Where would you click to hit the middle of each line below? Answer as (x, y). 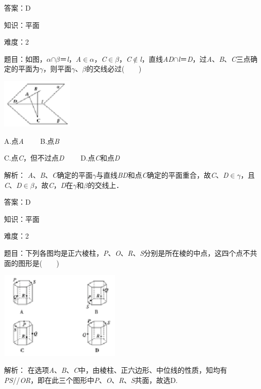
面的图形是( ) (32, 263)
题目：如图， (25, 59)
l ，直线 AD (157, 59)
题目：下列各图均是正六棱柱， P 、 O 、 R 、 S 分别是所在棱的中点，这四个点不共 (131, 252)
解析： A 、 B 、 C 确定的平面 (48, 174)
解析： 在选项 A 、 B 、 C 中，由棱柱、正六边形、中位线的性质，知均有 (116, 370)
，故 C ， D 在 (54, 185)
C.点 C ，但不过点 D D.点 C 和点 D (62, 158)
